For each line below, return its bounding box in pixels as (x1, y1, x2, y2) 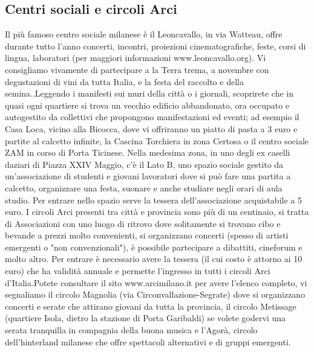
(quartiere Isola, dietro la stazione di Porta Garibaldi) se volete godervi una (5, 312, 286, 324)
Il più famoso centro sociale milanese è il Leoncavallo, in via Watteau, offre (5, 28, 283, 40)
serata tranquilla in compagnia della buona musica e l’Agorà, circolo (5, 324, 258, 336)
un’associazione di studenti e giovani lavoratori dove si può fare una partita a (5, 170, 291, 182)
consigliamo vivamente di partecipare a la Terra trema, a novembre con (5, 63, 269, 75)
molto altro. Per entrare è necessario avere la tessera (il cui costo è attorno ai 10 (5, 252, 303, 265)
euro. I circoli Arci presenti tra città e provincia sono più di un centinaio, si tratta (5, 205, 309, 218)
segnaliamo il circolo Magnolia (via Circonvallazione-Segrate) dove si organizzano (5, 288, 306, 301)
